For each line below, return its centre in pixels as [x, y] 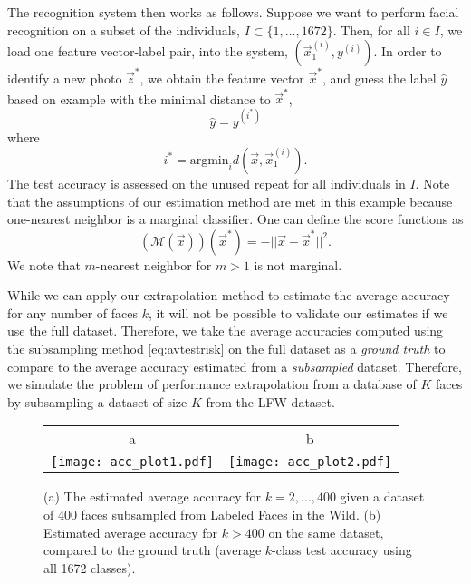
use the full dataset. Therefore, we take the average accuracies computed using [226, 331]
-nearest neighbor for [154, 264]
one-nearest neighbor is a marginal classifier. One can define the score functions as [235, 219]
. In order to [408, 51]
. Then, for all [371, 29]
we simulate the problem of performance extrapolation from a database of [212, 384]
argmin [209, 160]
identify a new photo [65, 78]
